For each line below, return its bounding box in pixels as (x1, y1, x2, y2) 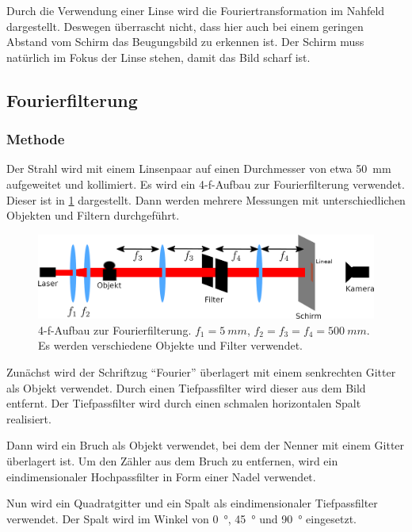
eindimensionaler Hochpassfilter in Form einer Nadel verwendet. (6, 468, 316, 484)
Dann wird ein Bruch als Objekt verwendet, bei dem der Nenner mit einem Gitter (6, 437, 405, 454)
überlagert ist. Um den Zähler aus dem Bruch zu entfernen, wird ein (6, 452, 338, 469)
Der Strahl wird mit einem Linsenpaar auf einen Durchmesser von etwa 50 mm (6, 160, 391, 177)
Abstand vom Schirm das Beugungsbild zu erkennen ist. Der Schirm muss (6, 33, 364, 50)
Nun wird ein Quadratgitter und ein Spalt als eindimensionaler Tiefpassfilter (6, 495, 378, 511)
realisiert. (6, 410, 51, 427)
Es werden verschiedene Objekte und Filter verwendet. (38, 337, 303, 354)
